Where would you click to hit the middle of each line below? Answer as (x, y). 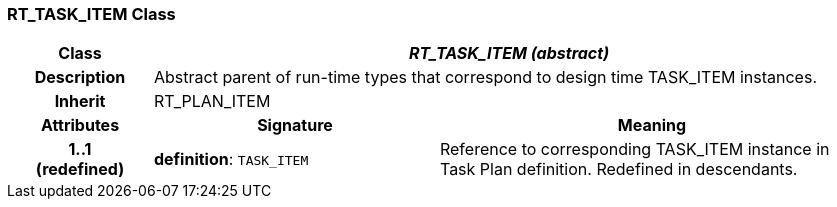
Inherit (80, 101)
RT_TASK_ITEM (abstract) (509, 53)
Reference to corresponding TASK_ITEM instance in (634, 149)
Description (80, 77)
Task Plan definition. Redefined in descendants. (618, 169)
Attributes (80, 125)
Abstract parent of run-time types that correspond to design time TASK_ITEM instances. (485, 77)
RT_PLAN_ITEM (212, 101)
